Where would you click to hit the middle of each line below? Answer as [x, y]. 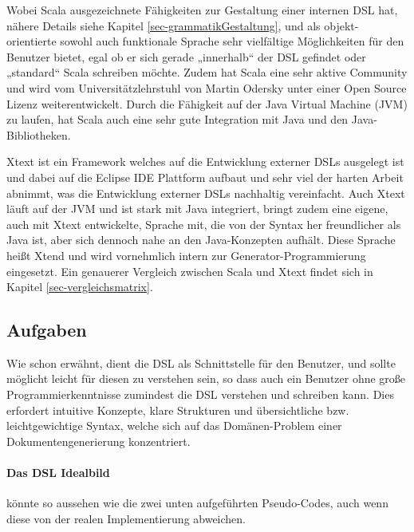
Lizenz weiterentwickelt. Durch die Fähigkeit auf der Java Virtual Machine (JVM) [207, 103]
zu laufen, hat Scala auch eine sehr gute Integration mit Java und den [177, 119]
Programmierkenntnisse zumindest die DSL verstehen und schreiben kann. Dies [200, 394]
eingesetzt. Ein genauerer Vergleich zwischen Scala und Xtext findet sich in [190, 271]
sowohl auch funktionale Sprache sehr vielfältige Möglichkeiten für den [232, 41]
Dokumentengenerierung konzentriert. [99, 441]
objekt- [341, 25]
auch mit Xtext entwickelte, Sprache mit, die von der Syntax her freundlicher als [204, 224]
